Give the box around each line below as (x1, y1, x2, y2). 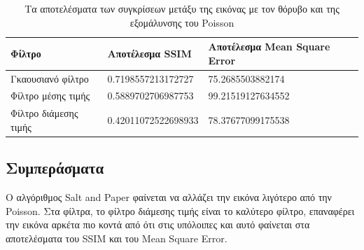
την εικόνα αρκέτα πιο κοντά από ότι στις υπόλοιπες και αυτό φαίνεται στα (6, 217, 310, 232)
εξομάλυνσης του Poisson (129, 15, 234, 29)
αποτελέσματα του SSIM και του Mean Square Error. (6, 230, 227, 245)
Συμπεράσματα (6, 157, 104, 179)
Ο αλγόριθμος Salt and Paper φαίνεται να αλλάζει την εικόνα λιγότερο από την (6, 190, 332, 204)
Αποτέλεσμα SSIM (107, 46, 192, 60)
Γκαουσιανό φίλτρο (10, 71, 89, 85)
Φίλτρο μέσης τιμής (10, 88, 90, 103)
